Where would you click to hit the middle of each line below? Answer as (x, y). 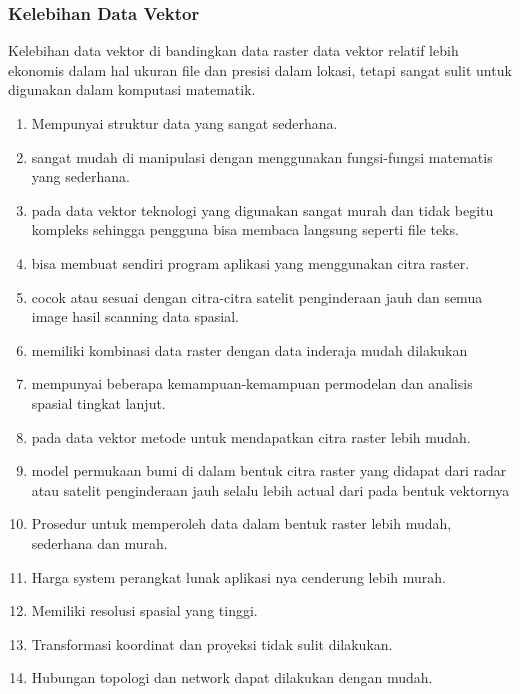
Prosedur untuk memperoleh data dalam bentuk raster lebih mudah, (241, 523)
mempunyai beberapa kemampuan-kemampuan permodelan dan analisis (252, 383)
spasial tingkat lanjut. (98, 402)
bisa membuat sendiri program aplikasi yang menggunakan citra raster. (250, 262)
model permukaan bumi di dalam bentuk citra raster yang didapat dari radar (269, 470)
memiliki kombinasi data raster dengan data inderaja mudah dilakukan (249, 349)
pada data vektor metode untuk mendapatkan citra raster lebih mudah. (251, 436)
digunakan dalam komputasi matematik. (132, 89)
